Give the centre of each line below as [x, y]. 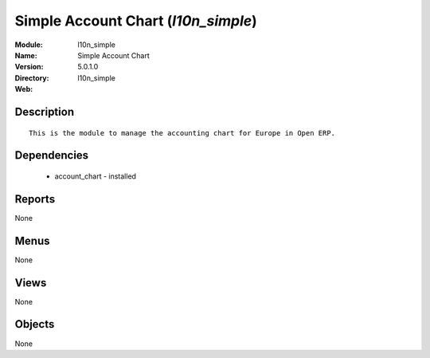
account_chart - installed [96, 176]
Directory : [32, 78]
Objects [35, 324]
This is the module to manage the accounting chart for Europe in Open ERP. [182, 133]
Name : [26, 55]
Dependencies [52, 155]
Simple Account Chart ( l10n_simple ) [136, 21]
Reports [35, 199]
